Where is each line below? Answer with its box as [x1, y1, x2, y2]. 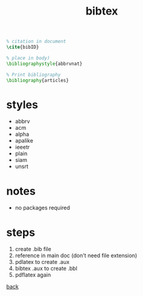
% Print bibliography [6, 72, 61, 78]
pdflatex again [15, 271, 52, 278]
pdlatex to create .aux [15, 258, 70, 266]
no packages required [15, 204, 70, 212]
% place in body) [6, 55, 50, 61]
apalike [15, 137, 33, 144]
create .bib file [15, 246, 52, 253]
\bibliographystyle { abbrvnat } [6, 61, 83, 67]
